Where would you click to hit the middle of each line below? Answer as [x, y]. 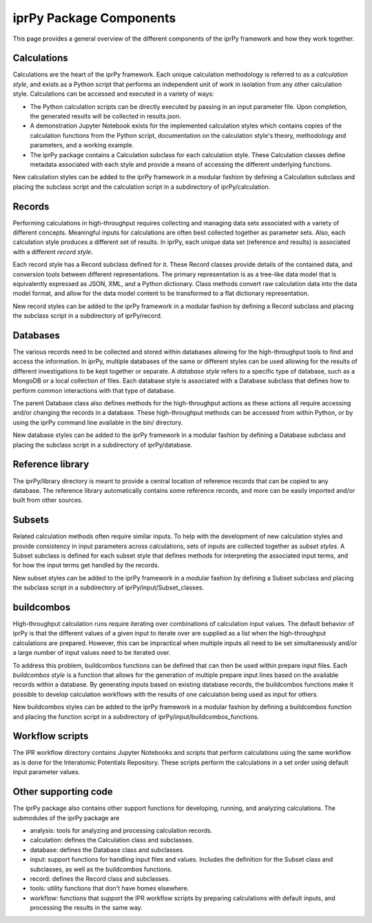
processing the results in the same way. [86, 908]
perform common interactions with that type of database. [94, 390]
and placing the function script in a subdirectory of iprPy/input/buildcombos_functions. [136, 716]
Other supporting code [63, 792]
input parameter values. [46, 772]
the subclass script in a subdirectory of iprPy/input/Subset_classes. [108, 588]
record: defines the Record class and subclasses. [100, 878]
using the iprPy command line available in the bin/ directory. [98, 422]
